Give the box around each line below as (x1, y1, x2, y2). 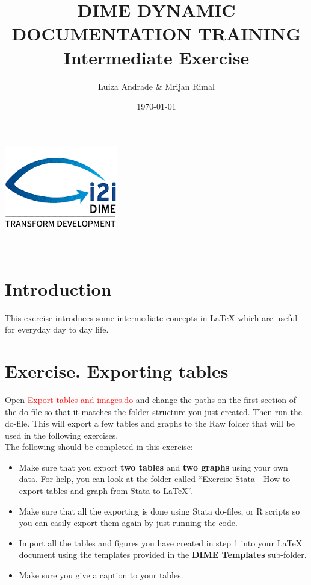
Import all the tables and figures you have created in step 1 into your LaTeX (19, 536, 303, 549)
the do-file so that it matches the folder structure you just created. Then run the (5, 405, 302, 418)
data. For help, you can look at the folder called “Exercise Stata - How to (19, 472, 291, 485)
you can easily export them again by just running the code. (19, 516, 238, 529)
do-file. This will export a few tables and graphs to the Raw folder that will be (5, 417, 295, 430)
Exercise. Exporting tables (5, 358, 229, 383)
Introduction (5, 276, 112, 301)
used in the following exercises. (5, 428, 119, 441)
